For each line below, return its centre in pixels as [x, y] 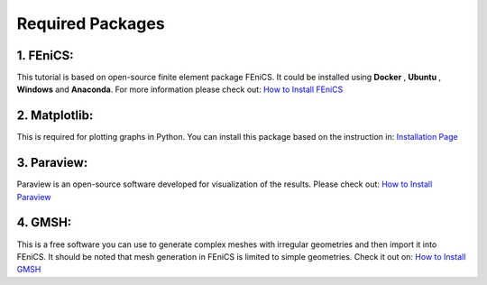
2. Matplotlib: [55, 116]
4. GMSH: [44, 222]
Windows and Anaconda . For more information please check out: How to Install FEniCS [180, 89]
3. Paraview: [52, 163]
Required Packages [91, 23]
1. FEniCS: [45, 55]
